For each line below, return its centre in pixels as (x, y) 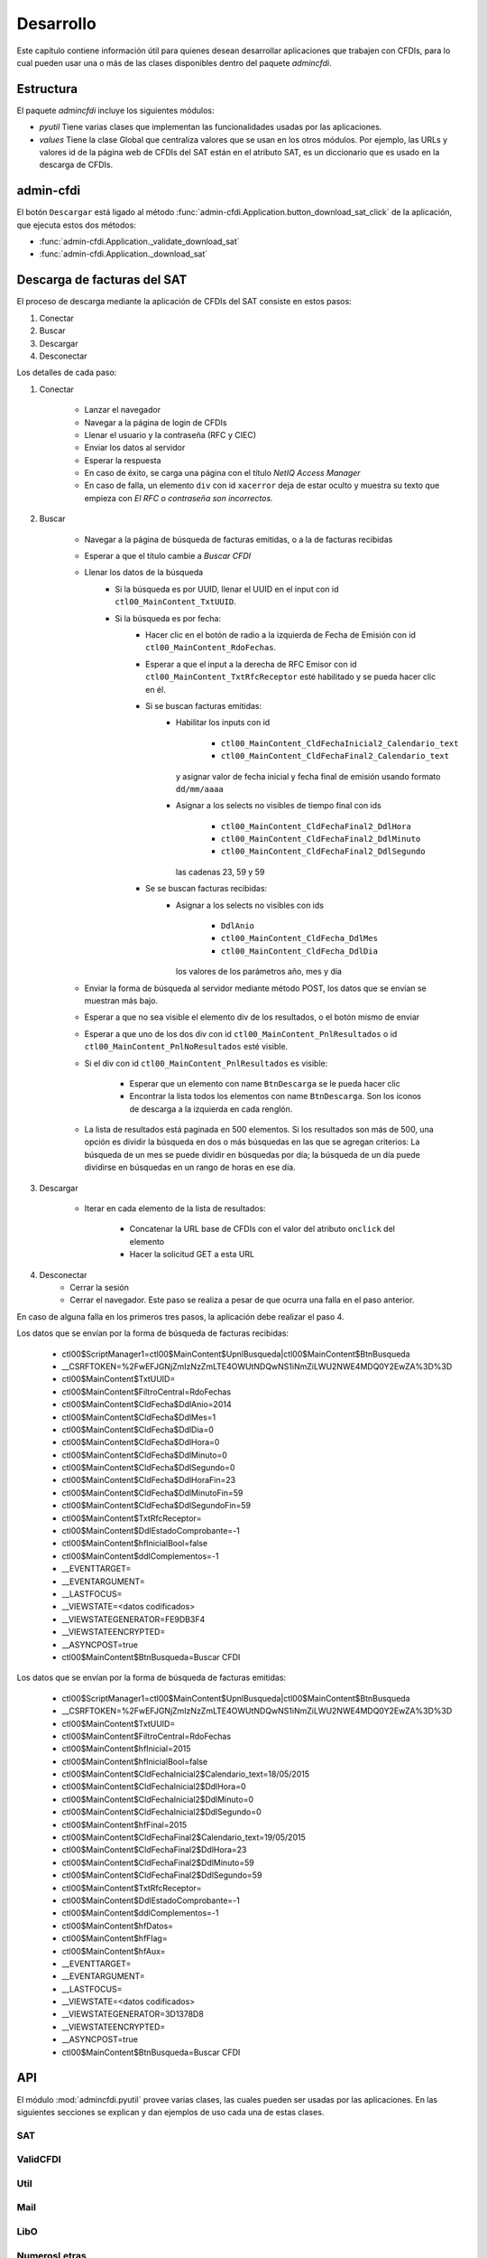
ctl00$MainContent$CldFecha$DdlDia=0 (138, 1429)
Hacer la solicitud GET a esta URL (192, 1255)
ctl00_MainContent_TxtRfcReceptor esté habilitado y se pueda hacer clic (291, 676)
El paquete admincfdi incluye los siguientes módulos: (115, 110)
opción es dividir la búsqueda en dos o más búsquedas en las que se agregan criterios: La (252, 1142)
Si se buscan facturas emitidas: (204, 705)
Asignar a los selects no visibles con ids (250, 905)
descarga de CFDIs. (76, 165)
